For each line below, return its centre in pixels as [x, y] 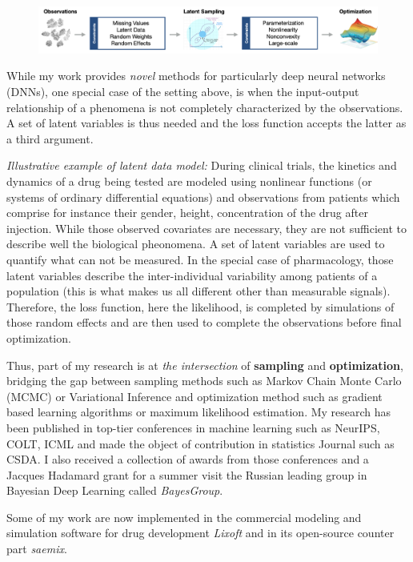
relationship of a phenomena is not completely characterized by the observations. [205, 107]
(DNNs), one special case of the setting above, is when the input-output [183, 92]
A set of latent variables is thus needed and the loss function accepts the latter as [206, 123]
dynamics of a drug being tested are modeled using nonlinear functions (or [189, 181]
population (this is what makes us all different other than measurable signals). [198, 291]
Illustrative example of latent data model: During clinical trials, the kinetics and [202, 165]
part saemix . [37, 549]
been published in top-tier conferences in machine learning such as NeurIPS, [193, 427]
